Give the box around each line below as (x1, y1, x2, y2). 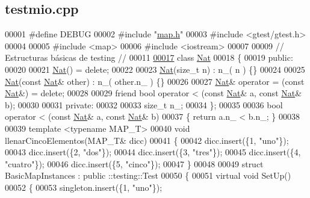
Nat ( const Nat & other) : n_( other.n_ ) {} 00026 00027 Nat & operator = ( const (5, 75, 305, 87)
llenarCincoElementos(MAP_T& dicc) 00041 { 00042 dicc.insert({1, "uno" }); (5, 134, 289, 146)
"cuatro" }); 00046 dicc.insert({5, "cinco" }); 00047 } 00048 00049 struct (5, 157, 264, 170)
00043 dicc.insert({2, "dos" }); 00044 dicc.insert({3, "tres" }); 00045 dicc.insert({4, (5, 146, 301, 158)
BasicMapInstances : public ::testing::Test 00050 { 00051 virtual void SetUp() (5, 169, 291, 182)
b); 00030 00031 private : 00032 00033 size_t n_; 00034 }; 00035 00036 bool (5, 98, 283, 111)
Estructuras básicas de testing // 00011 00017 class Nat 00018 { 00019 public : (5, 51, 293, 64)
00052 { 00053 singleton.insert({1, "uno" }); (5, 181, 163, 193)
